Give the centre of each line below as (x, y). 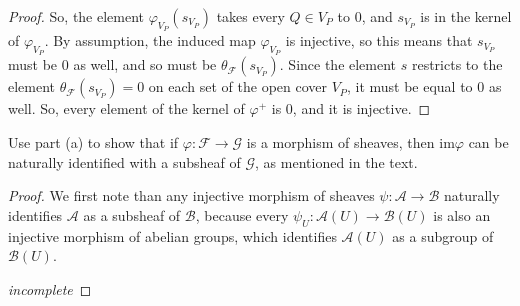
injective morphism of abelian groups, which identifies (172, 235)
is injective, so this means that (379, 40)
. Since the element (338, 64)
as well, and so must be (145, 64)
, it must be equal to (409, 86)
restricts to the (457, 64)
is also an (462, 214)
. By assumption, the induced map (150, 40)
